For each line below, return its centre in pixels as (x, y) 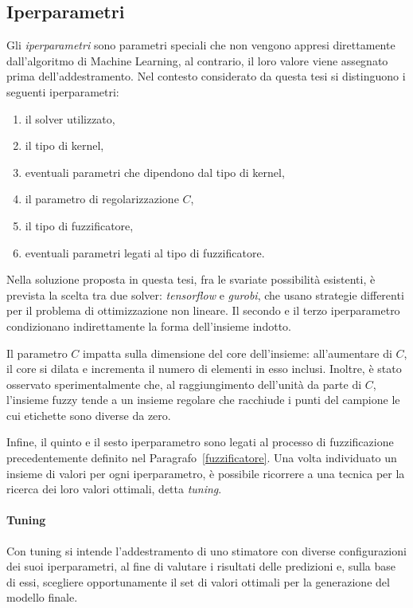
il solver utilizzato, (70, 118)
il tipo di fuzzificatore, (79, 225)
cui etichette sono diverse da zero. (89, 415)
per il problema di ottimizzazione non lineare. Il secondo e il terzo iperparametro (203, 310)
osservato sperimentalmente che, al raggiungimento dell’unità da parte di (184, 384)
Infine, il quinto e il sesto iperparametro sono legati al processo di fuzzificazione (200, 442)
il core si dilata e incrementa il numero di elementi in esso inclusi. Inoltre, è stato (204, 369)
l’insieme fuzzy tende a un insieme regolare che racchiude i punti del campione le (203, 400)
